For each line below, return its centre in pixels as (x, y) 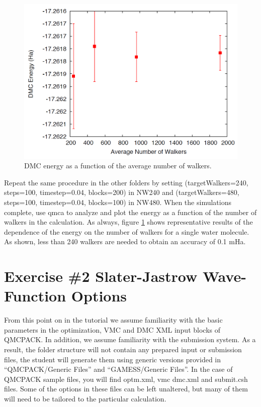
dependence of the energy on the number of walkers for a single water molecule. (127, 231)
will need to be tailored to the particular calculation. (85, 399)
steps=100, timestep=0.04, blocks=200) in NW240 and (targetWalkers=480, (122, 192)
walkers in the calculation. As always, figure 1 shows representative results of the (128, 222)
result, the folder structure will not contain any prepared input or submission (123, 349)
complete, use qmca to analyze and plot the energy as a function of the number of (130, 212)
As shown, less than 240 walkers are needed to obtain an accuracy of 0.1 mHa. (125, 241)
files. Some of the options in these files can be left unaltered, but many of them (126, 389)
